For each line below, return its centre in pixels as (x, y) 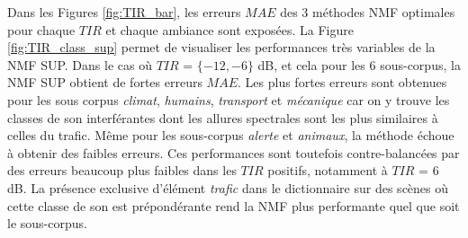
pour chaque (41, 29)
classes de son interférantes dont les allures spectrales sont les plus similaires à (223, 117)
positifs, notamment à (328, 170)
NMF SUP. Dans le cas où (80, 64)
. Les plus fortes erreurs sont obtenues (342, 82)
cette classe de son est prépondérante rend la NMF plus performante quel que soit (234, 205)
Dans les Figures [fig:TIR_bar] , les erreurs (124, 12)
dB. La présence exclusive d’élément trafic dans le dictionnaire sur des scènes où (228, 187)
